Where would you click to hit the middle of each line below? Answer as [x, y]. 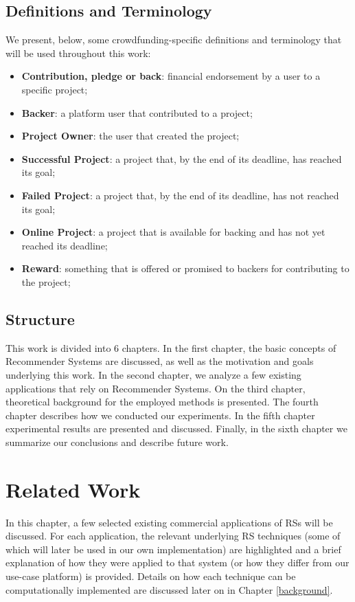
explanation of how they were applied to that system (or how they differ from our [177, 562]
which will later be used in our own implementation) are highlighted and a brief [173, 549]
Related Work [73, 489]
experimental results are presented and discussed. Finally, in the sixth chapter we [176, 428]
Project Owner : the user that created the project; [130, 136]
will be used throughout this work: [78, 53]
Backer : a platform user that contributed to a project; [137, 112]
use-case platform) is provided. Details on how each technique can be [151, 576]
